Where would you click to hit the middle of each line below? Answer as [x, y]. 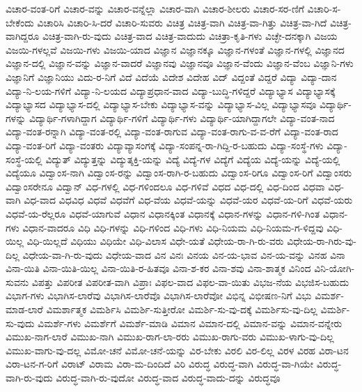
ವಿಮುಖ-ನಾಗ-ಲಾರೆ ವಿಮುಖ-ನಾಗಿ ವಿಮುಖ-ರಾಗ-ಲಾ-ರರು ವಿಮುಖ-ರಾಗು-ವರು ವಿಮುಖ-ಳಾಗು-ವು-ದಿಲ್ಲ [170, 337]
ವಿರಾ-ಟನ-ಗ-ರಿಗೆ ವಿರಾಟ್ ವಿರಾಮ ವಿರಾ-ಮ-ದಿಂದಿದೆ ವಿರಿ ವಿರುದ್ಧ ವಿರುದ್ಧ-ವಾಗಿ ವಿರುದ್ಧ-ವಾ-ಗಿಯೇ [160, 364]
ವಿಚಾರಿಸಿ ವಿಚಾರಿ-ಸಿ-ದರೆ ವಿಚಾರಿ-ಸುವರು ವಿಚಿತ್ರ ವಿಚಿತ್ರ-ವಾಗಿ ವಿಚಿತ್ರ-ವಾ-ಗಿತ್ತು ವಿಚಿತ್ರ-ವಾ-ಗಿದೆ [182, 22]
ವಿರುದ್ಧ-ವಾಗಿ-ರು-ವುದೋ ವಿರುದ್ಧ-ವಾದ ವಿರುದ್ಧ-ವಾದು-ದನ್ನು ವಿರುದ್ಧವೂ [168, 378]
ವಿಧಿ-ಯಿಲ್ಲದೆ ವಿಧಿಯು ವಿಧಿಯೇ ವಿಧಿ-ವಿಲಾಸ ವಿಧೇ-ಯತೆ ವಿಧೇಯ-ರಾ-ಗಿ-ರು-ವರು [155, 241]
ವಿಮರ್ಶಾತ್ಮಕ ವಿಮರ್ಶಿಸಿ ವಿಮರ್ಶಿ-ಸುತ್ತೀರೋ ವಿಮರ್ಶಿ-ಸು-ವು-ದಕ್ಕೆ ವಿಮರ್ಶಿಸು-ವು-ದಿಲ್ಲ [182, 309]
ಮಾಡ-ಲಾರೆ [24, 309]
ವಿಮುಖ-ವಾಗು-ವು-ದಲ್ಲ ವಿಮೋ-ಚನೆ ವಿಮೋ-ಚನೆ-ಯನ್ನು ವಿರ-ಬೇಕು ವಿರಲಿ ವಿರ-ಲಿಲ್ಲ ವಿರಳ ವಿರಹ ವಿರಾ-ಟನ [177, 350]
